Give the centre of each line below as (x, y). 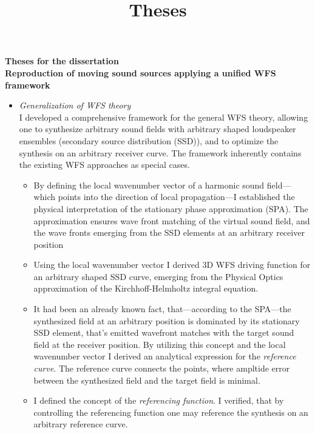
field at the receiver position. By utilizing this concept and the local (160, 344)
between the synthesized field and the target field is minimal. (147, 380)
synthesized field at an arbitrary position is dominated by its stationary (167, 320)
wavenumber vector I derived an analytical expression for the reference (165, 356)
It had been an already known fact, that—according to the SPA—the (162, 309)
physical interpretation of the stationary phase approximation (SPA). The (171, 208)
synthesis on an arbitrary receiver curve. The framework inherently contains (160, 152)
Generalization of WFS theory (75, 105)
